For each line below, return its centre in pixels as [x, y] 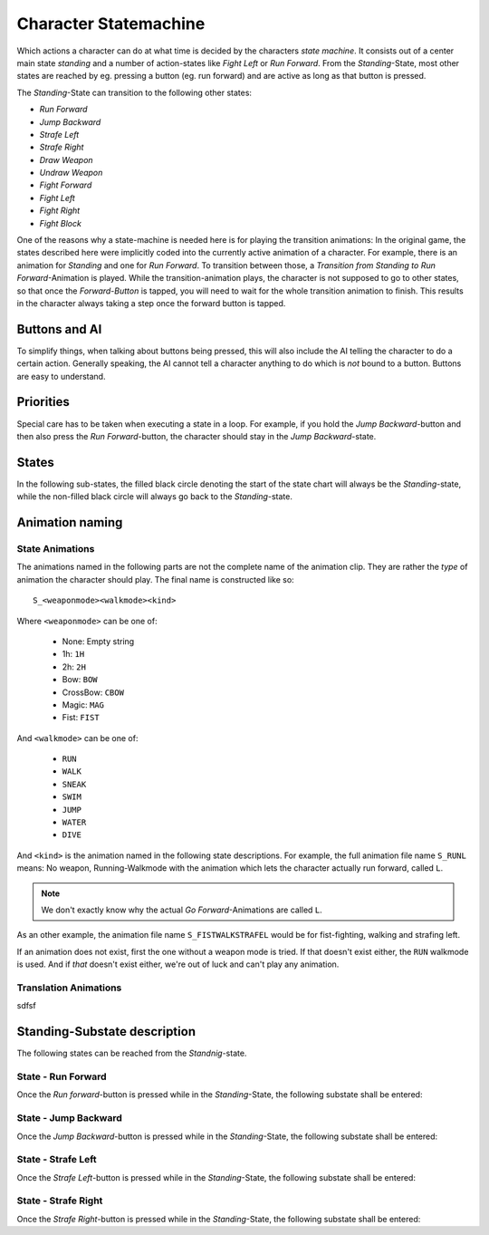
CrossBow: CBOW [93, 692]
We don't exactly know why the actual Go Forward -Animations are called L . [182, 910]
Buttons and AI [59, 329]
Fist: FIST [81, 718]
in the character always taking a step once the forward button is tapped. [151, 303]
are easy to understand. [61, 376]
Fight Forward [66, 185]
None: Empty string [98, 641]
